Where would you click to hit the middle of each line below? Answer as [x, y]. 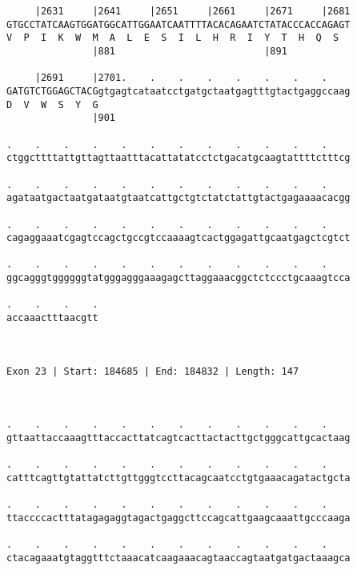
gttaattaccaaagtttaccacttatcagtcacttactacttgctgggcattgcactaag [178, 438]
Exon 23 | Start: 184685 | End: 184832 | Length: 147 [153, 371]
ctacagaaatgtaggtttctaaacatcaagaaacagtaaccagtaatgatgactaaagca [178, 558]
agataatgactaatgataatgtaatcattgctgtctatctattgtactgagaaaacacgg [178, 198]
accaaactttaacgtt [52, 318]
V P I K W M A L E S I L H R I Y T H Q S [173, 38]
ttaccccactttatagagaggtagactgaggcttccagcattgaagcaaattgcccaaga [178, 518]
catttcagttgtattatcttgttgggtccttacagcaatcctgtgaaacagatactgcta [178, 478]
